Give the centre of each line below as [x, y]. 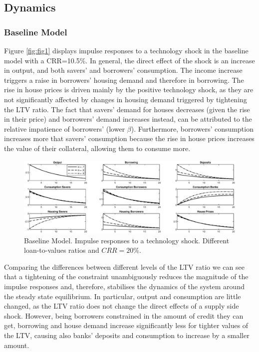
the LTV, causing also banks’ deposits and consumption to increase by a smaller [127, 335]
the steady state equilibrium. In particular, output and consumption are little [123, 296]
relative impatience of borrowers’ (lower [65, 128]
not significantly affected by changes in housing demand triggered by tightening [126, 99]
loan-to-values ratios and [62, 250]
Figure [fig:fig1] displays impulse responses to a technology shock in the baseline [126, 50]
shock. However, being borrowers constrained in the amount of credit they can [124, 315]
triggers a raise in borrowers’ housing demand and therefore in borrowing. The [124, 80]
